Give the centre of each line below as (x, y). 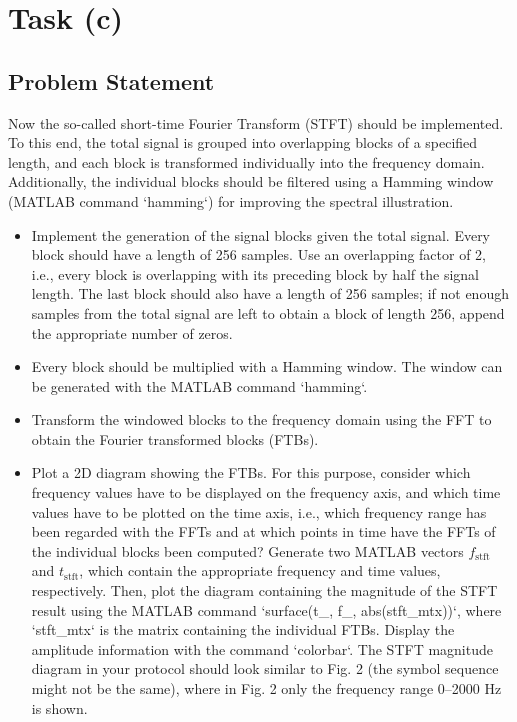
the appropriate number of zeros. (132, 332)
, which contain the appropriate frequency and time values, (260, 570)
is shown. (59, 707)
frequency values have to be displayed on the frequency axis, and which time (266, 492)
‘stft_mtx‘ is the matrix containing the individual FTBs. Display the (243, 629)
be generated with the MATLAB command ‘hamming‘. (199, 385)
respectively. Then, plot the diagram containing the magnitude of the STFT (264, 590)
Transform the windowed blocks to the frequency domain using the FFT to (261, 419)
